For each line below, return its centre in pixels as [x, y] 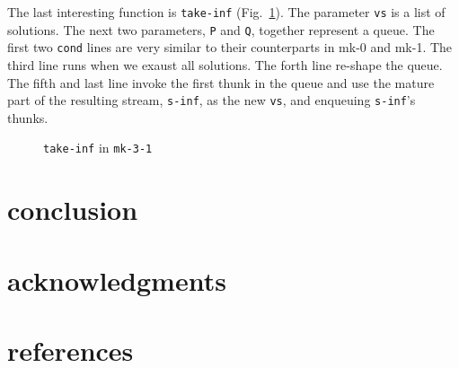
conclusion [73, 210]
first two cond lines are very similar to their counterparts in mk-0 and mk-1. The [230, 47]
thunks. [28, 117]
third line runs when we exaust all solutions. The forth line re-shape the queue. [225, 64]
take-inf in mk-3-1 [98, 148]
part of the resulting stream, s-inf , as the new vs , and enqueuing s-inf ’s [212, 100]
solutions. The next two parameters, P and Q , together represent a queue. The [221, 29]
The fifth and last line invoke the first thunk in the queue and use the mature [221, 82]
